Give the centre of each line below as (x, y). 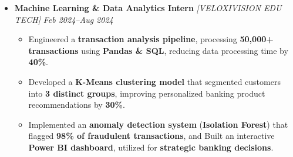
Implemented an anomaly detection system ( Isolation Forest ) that (158, 124)
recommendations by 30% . (77, 105)
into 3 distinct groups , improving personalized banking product (147, 93)
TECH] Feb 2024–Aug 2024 (64, 19)
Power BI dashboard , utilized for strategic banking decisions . (151, 147)
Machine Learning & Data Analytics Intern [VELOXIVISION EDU (148, 8)
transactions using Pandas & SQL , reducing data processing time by (158, 50)
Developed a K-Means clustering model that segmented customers (154, 81)
